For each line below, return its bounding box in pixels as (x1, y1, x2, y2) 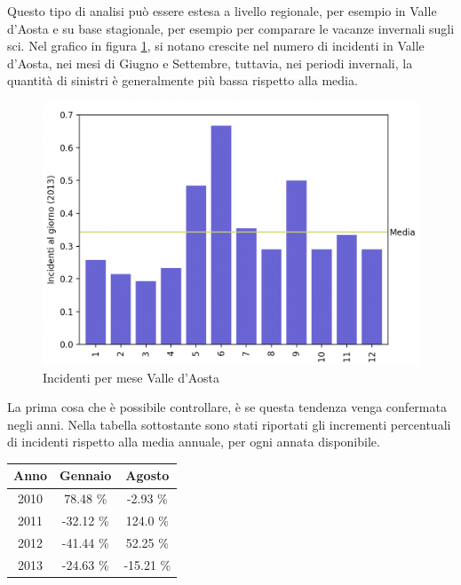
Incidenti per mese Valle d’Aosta (43, 368, 219, 386)
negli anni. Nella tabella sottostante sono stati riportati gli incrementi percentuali (7, 415, 451, 433)
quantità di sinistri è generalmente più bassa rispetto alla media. (7, 71, 358, 90)
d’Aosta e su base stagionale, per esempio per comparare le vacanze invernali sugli (7, 19, 455, 37)
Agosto (125, 466, 170, 485)
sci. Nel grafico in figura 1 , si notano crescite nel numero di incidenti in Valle (7, 36, 425, 55)
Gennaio (60, 466, 112, 485)
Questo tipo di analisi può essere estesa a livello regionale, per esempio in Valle (7, 2, 437, 20)
